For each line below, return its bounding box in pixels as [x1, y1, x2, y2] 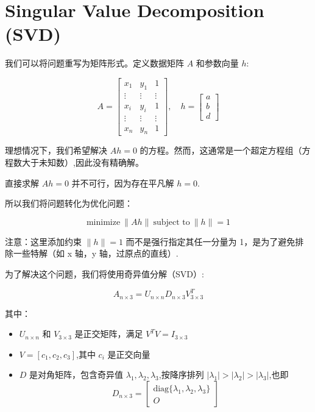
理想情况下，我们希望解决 [5, 144, 107, 157]
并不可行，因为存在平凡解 [71, 176, 174, 189]
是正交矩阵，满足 [74, 327, 143, 340]
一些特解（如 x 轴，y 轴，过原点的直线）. [13, 247, 179, 260]
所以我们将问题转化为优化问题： [5, 197, 133, 210]
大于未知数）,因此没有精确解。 [21, 156, 144, 169]
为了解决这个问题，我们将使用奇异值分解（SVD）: [5, 268, 204, 280]
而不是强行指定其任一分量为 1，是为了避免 [126, 235, 296, 247]
